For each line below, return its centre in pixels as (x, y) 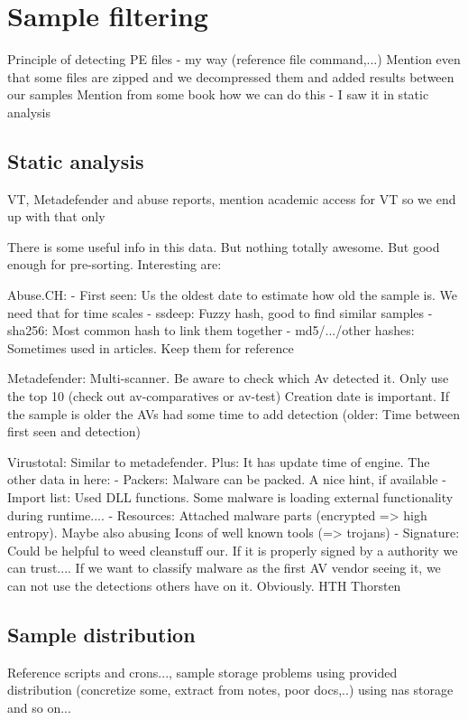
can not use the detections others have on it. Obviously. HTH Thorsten (204, 585)
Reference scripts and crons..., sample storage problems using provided (202, 672)
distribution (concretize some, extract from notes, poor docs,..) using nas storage (230, 690)
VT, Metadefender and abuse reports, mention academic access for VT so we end (232, 198)
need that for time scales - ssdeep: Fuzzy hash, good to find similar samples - (220, 312)
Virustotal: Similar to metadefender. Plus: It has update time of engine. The (219, 461)
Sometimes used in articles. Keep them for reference (151, 347)
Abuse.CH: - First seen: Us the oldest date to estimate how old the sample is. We (232, 295)
